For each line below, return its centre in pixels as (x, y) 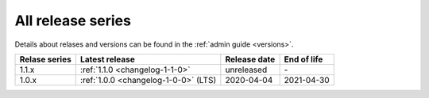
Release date (250, 59)
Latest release (107, 59)
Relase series (45, 59)
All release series (73, 21)
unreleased (246, 70)
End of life (303, 59)
